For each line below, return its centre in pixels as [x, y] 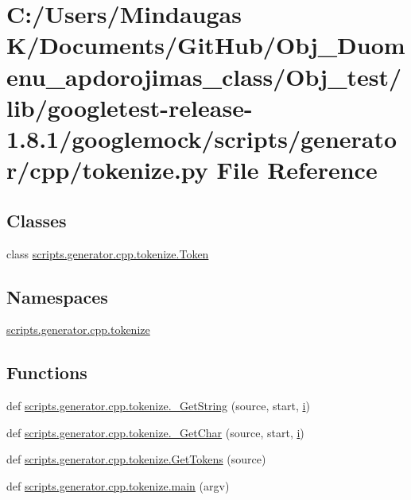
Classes [37, 220]
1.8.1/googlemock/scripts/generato [202, 138]
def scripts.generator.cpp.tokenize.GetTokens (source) [136, 459]
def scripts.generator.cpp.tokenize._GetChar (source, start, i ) [155, 432]
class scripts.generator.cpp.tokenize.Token [108, 253]
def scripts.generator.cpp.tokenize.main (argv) [118, 485]
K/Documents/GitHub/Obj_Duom [206, 45]
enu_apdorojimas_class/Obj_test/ [204, 76]
